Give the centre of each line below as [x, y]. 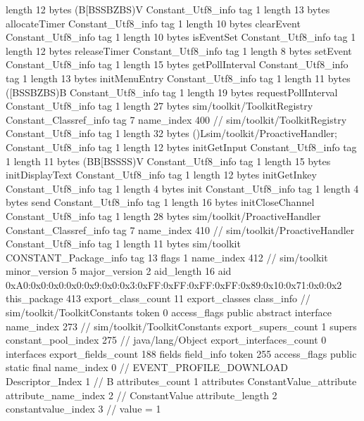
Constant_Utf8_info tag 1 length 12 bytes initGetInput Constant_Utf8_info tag [181, 147]
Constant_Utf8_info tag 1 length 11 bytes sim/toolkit [123, 244]
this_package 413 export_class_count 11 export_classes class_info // [158, 298]
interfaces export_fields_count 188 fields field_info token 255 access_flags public [181, 353]
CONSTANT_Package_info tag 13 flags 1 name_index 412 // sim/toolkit [167, 257]
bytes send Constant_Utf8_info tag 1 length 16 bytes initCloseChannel [160, 202]
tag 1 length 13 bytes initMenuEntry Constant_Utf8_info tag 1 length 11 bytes [178, 78]
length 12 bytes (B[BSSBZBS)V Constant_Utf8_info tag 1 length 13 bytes [168, 9]
